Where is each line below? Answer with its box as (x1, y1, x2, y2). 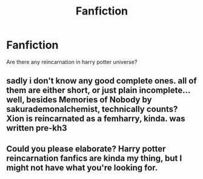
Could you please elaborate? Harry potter (6, 143, 166, 154)
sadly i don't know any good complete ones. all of (6, 76, 197, 86)
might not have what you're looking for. (6, 162, 158, 173)
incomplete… (139, 85, 191, 96)
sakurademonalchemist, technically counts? (6, 104, 178, 114)
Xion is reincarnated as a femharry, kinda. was (6, 114, 185, 124)
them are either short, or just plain (6, 85, 138, 96)
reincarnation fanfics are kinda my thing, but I (6, 153, 182, 163)
